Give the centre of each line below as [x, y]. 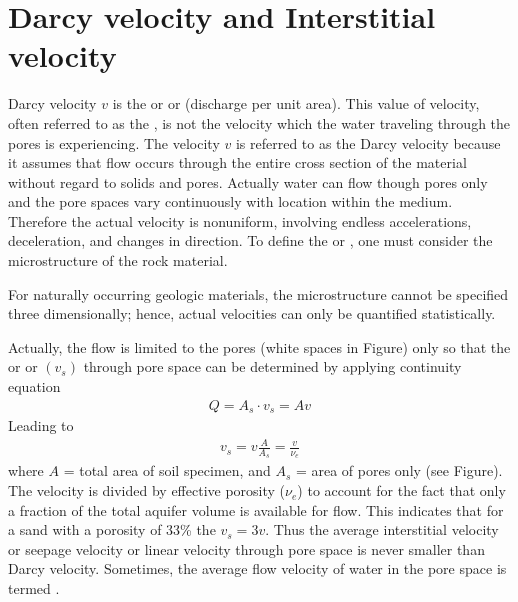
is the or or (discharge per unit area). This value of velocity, [296, 103]
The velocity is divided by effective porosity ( [147, 490]
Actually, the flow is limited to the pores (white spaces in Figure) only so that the [259, 346]
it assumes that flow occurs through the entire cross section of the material [237, 162]
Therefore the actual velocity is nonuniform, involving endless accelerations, [240, 220]
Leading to [41, 425]
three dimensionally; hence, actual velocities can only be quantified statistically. [252, 313]
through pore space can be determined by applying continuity [272, 366]
